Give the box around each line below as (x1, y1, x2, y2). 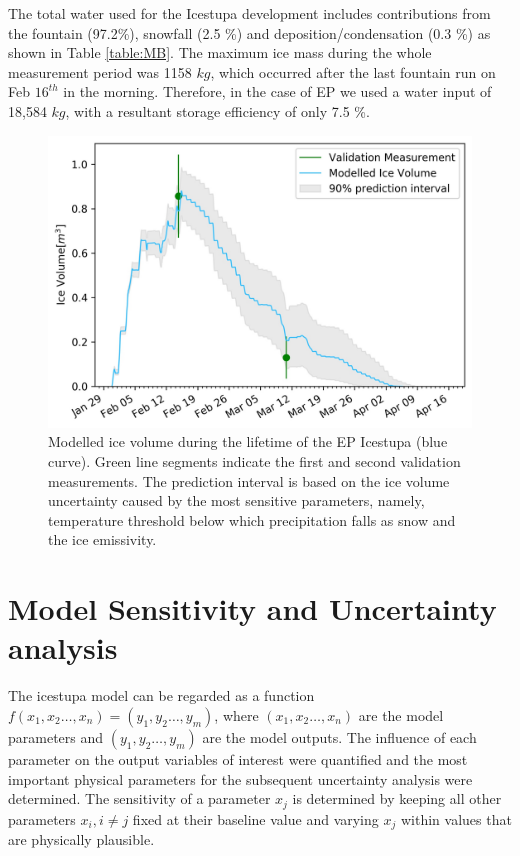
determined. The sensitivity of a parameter (8, 788, 271, 809)
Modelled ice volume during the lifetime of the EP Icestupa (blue (48, 431, 448, 452)
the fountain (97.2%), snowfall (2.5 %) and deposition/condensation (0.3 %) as (8, 22, 491, 43)
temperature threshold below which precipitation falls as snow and (48, 509, 456, 530)
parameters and (8, 726, 104, 747)
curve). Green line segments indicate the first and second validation (48, 451, 461, 472)
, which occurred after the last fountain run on (210, 61, 496, 82)
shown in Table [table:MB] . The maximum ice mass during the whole (8, 42, 432, 63)
